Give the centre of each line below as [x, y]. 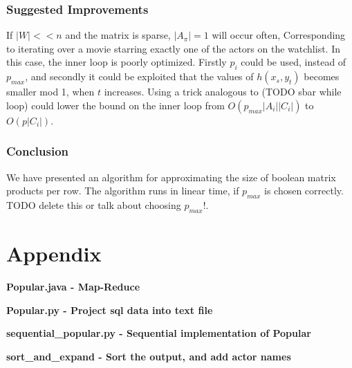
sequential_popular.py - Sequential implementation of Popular [159, 333]
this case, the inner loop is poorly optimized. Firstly [117, 62]
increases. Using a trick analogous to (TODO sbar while [223, 92]
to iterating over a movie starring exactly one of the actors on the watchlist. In [173, 48]
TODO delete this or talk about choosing [94, 205]
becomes [322, 76]
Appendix [54, 253]
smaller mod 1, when [50, 92]
